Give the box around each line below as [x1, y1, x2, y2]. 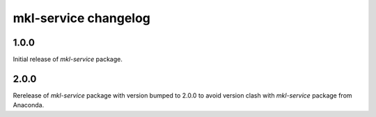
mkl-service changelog [13, 10, 151, 26]
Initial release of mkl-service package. [13, 55, 123, 64]
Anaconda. [13, 101, 45, 109]
